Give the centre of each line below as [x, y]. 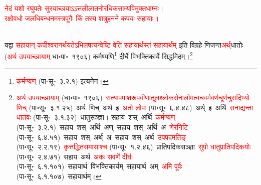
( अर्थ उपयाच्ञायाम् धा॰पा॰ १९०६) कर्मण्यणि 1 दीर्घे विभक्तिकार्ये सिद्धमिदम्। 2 [99, 56]
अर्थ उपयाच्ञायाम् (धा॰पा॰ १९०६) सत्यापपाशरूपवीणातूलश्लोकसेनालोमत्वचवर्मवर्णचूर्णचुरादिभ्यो [133, 98]
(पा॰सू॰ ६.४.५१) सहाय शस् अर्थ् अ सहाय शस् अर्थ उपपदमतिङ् [101, 137]
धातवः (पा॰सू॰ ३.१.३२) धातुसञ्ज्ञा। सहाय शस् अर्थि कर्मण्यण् [96, 117]
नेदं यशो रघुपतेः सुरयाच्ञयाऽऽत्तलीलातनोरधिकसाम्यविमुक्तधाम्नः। [84, 8]
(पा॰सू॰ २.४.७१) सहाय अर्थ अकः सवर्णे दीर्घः [74, 156]
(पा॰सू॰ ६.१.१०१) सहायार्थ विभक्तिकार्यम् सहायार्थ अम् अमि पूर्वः [99, 166]
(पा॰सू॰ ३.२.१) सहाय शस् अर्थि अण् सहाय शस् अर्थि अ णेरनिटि [102, 127]
